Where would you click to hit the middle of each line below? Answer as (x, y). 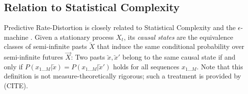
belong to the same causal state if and (179, 57)
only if (13, 66)
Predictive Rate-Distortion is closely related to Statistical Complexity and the (120, 27)
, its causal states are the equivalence (178, 37)
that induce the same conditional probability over (171, 46)
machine (16, 37)
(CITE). (16, 85)
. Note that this (220, 66)
